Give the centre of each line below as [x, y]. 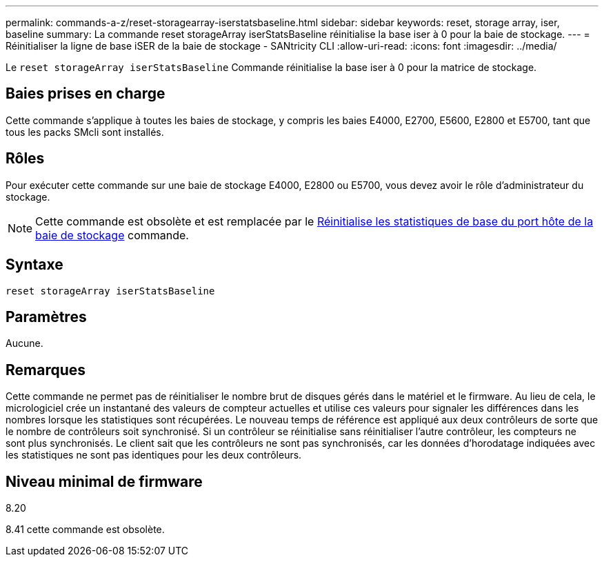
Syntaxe [34, 265]
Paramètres [46, 317]
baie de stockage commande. [112, 235]
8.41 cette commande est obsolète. [85, 530]
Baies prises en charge [85, 94]
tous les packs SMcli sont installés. [85, 132]
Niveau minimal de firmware [104, 481]
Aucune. [24, 343]
